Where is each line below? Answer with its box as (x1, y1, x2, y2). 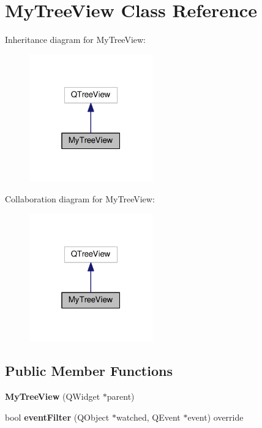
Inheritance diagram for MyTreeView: (5, 33, 146, 46)
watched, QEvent (116, 410, 181, 423)
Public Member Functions (5, 361, 173, 380)
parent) (107, 390, 135, 403)
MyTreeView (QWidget (5, 390, 100, 403)
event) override (187, 410, 244, 423)
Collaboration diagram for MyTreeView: (5, 193, 155, 205)
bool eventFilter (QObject (5, 410, 110, 423)
